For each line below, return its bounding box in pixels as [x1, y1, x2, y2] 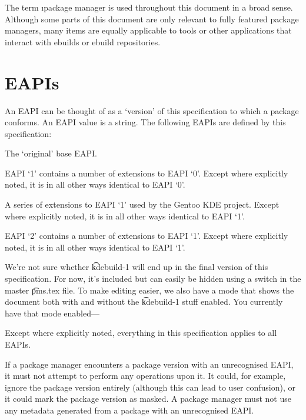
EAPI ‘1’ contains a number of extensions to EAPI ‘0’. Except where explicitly [5, 166, 288, 179]
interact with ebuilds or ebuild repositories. [5, 35, 161, 48]
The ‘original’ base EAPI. [5, 147, 97, 159]
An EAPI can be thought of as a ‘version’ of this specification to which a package [5, 104, 299, 116]
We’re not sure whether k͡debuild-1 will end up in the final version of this [5, 261, 268, 273]
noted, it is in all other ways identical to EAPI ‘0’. [5, 178, 185, 191]
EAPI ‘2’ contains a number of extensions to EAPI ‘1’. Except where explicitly [5, 229, 288, 242]
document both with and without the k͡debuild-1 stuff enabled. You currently [5, 295, 283, 308]
